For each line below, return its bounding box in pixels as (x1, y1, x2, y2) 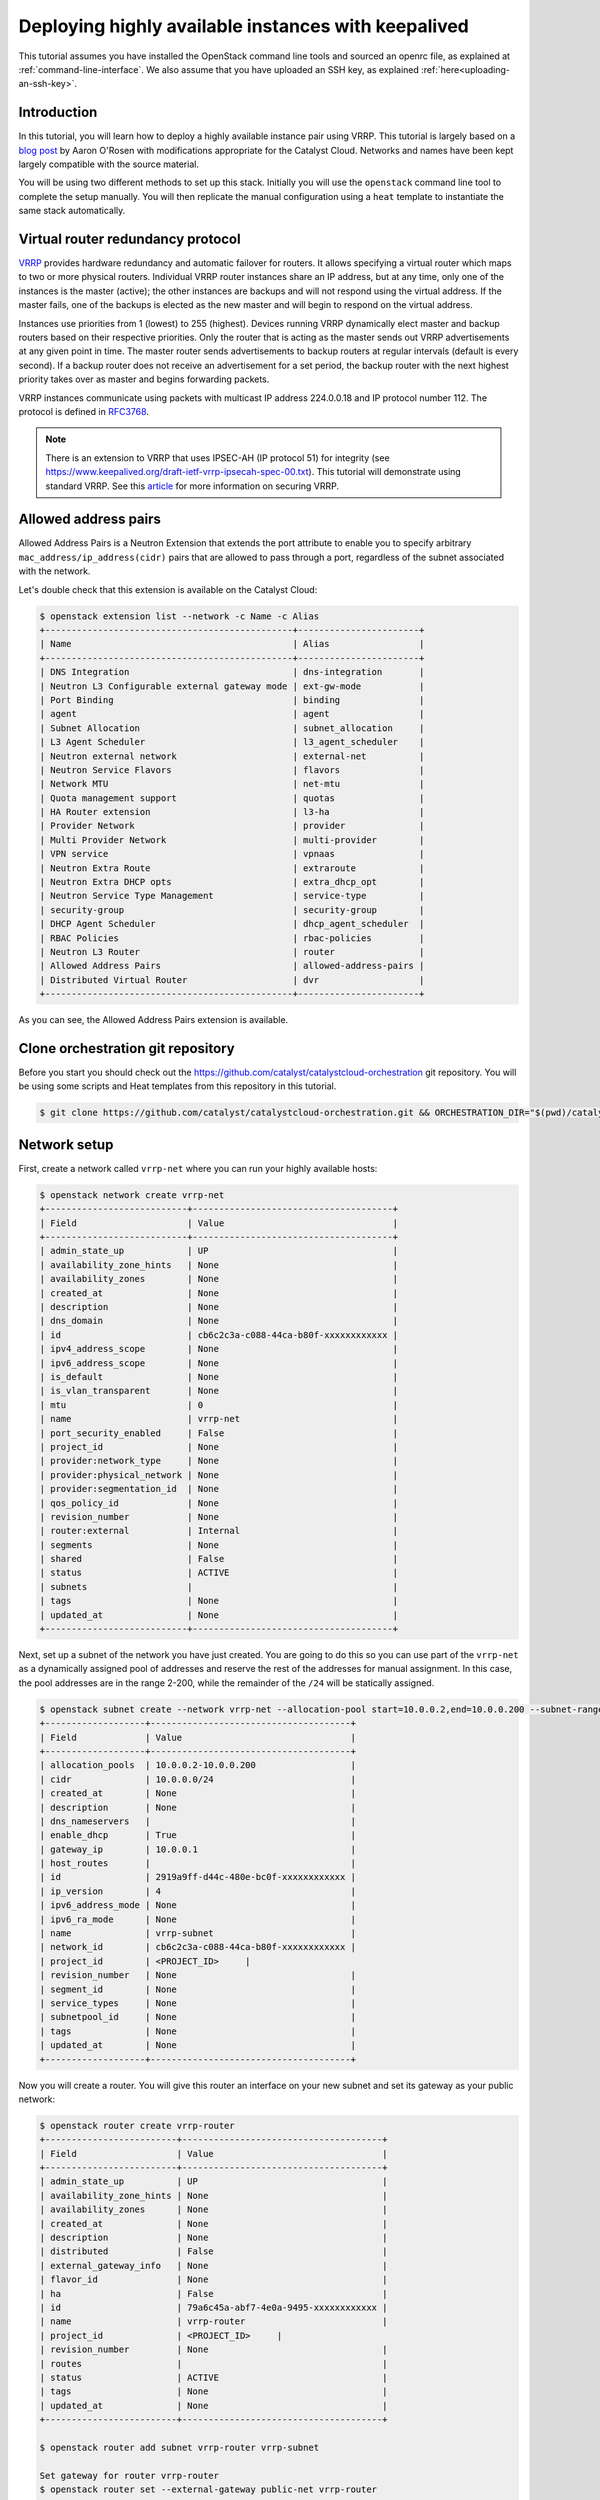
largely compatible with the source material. (18, 158, 200, 170)
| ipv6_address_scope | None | (39, 1357, 399, 1369)
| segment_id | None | (39, 1983, 357, 1995)
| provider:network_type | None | (39, 1455, 399, 1467)
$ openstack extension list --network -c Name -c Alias (39, 610, 320, 622)
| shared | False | (39, 1553, 399, 1565)
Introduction (18, 104, 98, 121)
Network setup (18, 1136, 114, 1153)
